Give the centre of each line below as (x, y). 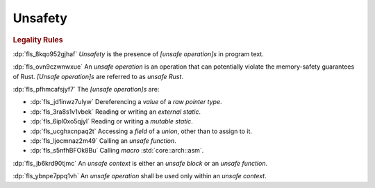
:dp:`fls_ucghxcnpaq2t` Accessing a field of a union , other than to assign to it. (141, 131)
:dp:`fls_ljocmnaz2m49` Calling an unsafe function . (103, 140)
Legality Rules (38, 40)
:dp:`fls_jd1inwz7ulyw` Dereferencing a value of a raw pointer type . (126, 102)
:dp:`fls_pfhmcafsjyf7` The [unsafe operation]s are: (86, 89)
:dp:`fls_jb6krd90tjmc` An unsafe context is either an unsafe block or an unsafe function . (140, 163)
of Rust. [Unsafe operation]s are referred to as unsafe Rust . (98, 76)
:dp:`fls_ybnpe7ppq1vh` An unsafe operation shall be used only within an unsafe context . (140, 176)
